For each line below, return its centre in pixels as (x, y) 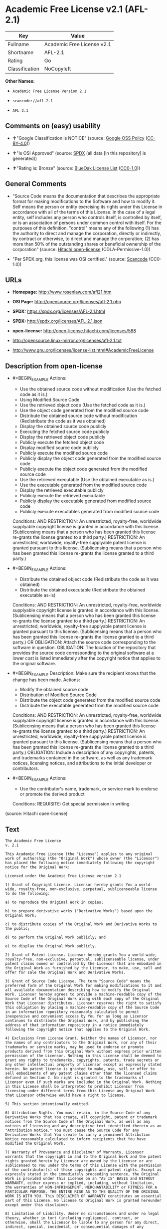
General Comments (36, 184)
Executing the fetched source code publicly (65, 432)
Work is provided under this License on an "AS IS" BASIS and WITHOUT (80, 1179)
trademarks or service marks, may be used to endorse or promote (74, 1047)
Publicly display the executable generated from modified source (85, 501)
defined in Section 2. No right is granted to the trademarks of (74, 1078)
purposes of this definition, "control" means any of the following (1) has (85, 228)
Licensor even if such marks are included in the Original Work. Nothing (83, 1082)
